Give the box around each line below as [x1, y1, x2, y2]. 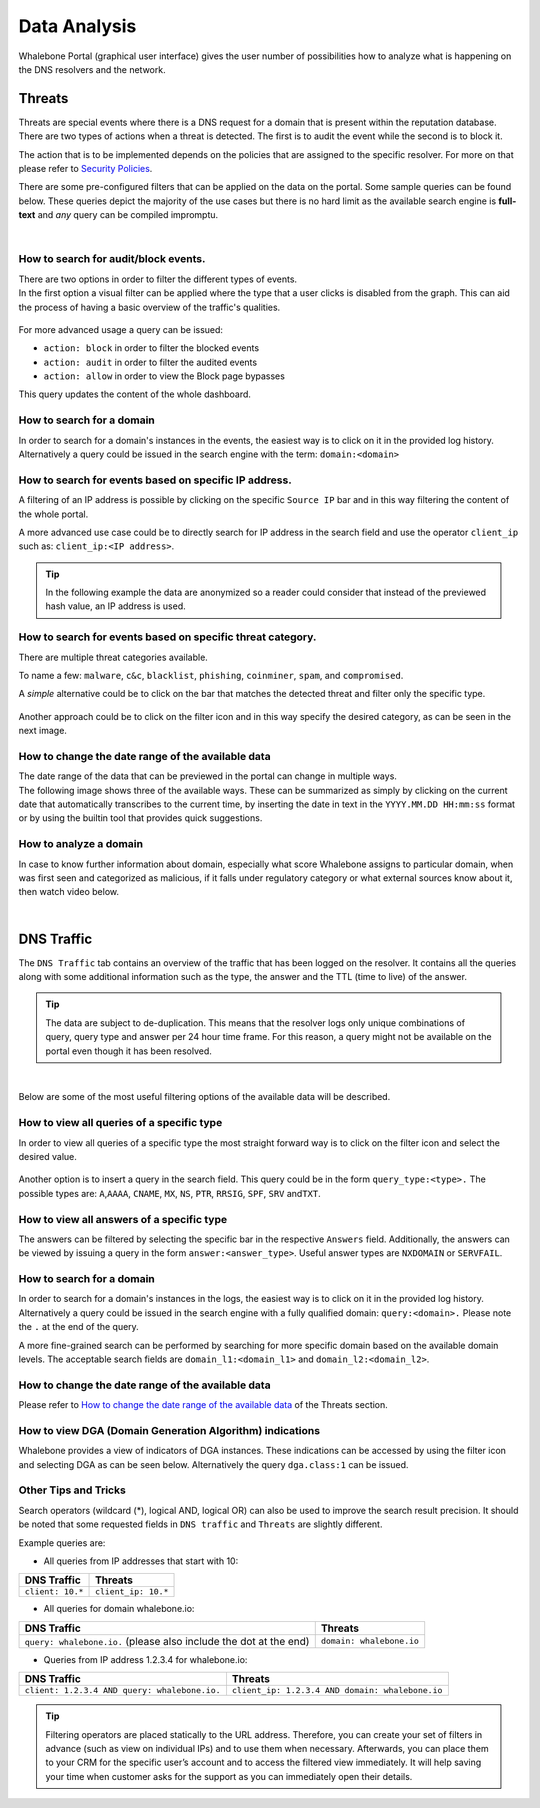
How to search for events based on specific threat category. [18, 630, 317, 644]
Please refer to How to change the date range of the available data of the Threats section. [18, 1399, 389, 1411]
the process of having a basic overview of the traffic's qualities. [18, 301, 281, 313]
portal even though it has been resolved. [45, 1045, 212, 1057]
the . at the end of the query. [18, 1321, 139, 1333]
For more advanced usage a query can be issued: [18, 323, 224, 335]
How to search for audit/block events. [18, 252, 206, 266]
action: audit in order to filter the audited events [43, 356, 258, 368]
